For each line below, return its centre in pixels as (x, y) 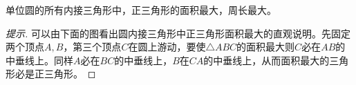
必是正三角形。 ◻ (55, 74)
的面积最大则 (266, 47)
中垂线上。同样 (39, 60)
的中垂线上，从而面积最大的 (266, 60)
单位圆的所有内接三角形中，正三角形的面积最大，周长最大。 (141, 10)
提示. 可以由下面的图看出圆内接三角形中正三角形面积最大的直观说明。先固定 (178, 33)
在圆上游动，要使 (167, 47)
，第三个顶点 (92, 47)
